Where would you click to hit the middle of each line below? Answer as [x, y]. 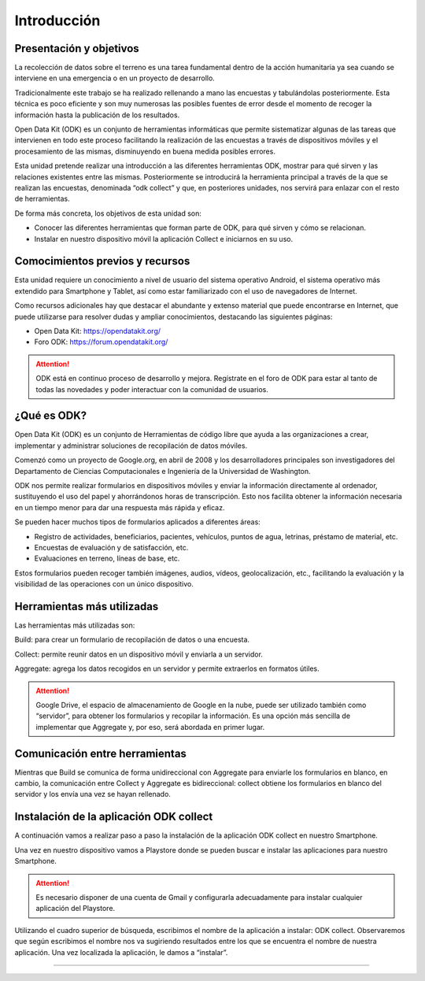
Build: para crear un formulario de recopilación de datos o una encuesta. [132, 640]
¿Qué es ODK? [51, 416]
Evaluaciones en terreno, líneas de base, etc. [107, 558]
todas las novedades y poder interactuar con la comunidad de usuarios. [152, 389]
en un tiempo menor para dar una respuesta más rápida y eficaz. [120, 507]
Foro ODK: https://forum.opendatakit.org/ [101, 342]
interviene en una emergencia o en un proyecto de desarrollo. [115, 78]
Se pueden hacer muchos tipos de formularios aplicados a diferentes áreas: [138, 522]
